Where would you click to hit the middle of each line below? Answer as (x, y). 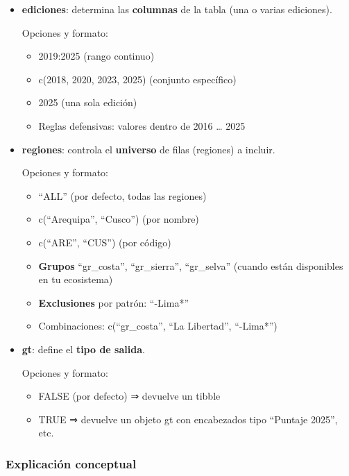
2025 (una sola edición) (88, 102)
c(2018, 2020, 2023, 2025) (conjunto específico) (137, 79)
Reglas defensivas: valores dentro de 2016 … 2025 (142, 125)
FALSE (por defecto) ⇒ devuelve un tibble (129, 396)
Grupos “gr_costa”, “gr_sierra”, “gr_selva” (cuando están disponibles (191, 265)
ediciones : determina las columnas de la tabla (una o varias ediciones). (177, 9)
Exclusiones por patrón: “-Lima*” (114, 302)
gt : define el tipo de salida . (83, 349)
